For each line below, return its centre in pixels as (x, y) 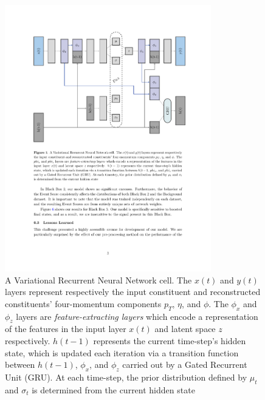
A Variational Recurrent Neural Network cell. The (98, 280)
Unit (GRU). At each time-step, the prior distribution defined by (126, 377)
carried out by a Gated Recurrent (185, 364)
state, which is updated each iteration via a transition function (122, 352)
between (20, 364)
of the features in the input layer (66, 329)
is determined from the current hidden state (113, 389)
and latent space (185, 329)
